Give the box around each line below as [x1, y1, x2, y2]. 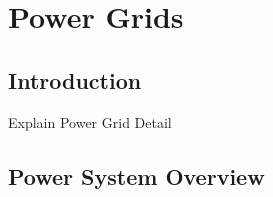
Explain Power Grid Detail [8, 111, 172, 132]
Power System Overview [8, 160, 265, 191]
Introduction [8, 64, 142, 95]
